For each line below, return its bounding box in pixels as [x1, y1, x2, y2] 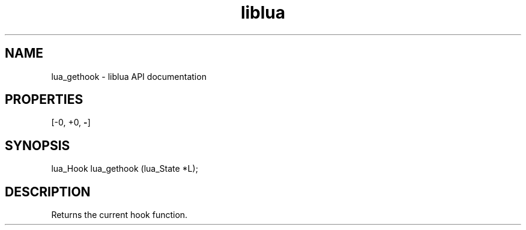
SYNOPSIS [5, 138, 70, 153]
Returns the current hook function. [51, 210, 188, 220]
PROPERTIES [5, 92, 83, 107]
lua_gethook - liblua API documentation [51, 71, 207, 82]
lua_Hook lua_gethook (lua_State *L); [51, 163, 198, 174]
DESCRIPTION [5, 184, 91, 199]
